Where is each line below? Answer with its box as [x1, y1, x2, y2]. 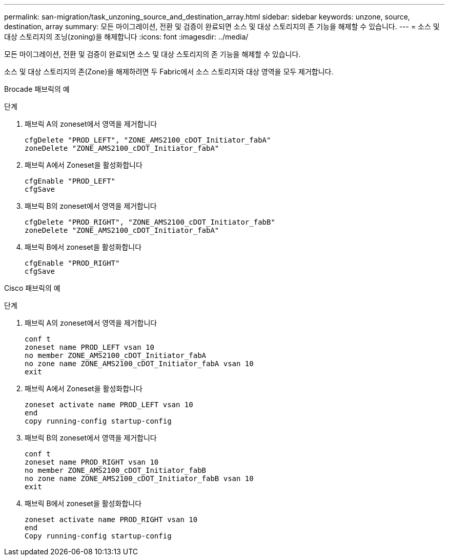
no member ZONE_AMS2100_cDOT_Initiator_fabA [25, 351, 207, 359]
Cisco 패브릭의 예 [4, 284, 60, 292]
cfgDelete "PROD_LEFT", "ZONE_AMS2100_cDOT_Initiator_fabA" [25, 136, 271, 144]
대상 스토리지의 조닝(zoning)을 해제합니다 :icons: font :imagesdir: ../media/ [4, 32, 249, 41]
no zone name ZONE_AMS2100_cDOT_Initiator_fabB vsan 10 [25, 474, 254, 483]
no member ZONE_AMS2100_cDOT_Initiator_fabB [25, 466, 207, 474]
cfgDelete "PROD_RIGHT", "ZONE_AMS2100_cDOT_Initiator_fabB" [25, 218, 275, 226]
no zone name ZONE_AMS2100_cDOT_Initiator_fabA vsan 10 [25, 359, 254, 368]
